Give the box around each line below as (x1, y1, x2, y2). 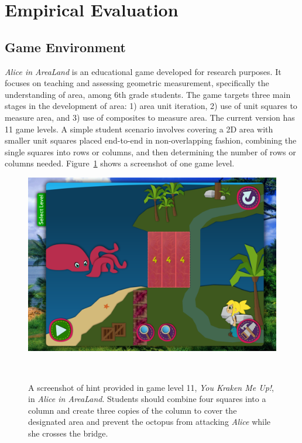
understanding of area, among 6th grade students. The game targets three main (5, 88, 291, 100)
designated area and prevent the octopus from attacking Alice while (28, 415, 271, 428)
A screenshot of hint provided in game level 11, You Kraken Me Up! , (28, 381, 274, 393)
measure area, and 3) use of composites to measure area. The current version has (5, 111, 295, 123)
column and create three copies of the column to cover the (28, 404, 237, 416)
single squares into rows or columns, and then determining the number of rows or (5, 145, 296, 158)
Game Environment (5, 38, 126, 56)
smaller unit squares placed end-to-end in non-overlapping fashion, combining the (5, 134, 297, 146)
